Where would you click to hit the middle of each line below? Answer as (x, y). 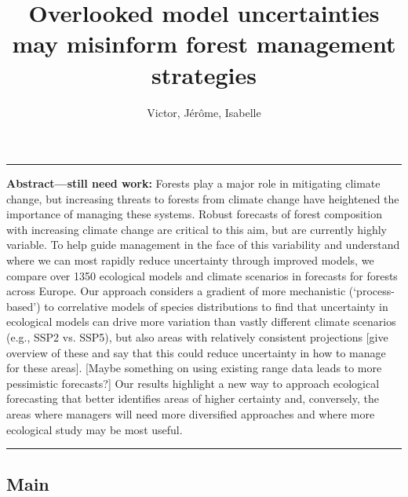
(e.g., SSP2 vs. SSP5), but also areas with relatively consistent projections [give (197, 337)
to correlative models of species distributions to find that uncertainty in (216, 306)
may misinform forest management (204, 44)
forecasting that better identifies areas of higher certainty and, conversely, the (193, 398)
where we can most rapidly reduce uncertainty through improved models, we (190, 260)
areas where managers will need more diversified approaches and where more (191, 414)
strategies (204, 74)
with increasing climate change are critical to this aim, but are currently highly (197, 229)
